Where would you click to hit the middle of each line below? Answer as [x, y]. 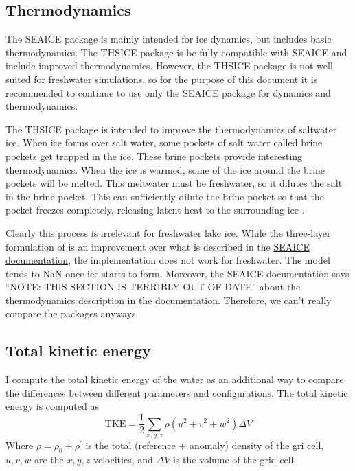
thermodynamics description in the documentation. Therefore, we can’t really [169, 300]
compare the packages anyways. [72, 313]
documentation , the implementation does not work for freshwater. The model [168, 260]
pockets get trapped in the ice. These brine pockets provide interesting [154, 156]
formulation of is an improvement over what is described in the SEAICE [158, 246]
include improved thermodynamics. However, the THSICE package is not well [169, 66]
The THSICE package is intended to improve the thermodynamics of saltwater [171, 129]
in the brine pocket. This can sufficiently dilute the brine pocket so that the [165, 196]
